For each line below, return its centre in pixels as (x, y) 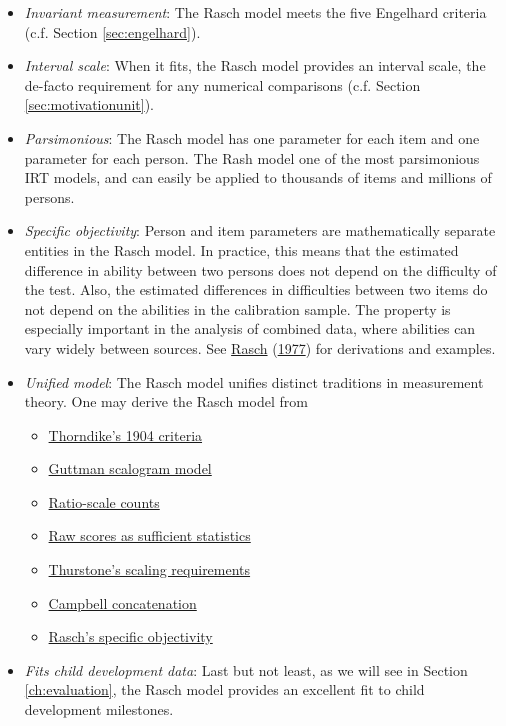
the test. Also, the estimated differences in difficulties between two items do (256, 289)
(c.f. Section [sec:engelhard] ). (112, 31)
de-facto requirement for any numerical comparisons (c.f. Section (222, 84)
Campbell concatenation (122, 602)
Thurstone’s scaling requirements (149, 569)
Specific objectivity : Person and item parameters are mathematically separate (260, 230)
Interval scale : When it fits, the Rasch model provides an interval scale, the (255, 65)
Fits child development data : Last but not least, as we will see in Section (246, 669)
